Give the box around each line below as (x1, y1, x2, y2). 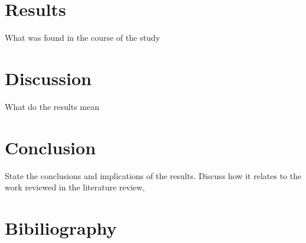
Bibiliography (5, 215, 117, 239)
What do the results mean (5, 100, 100, 112)
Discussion (5, 66, 92, 90)
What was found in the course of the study (5, 31, 160, 44)
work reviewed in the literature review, (5, 181, 145, 193)
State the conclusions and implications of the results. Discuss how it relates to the (5, 169, 302, 182)
